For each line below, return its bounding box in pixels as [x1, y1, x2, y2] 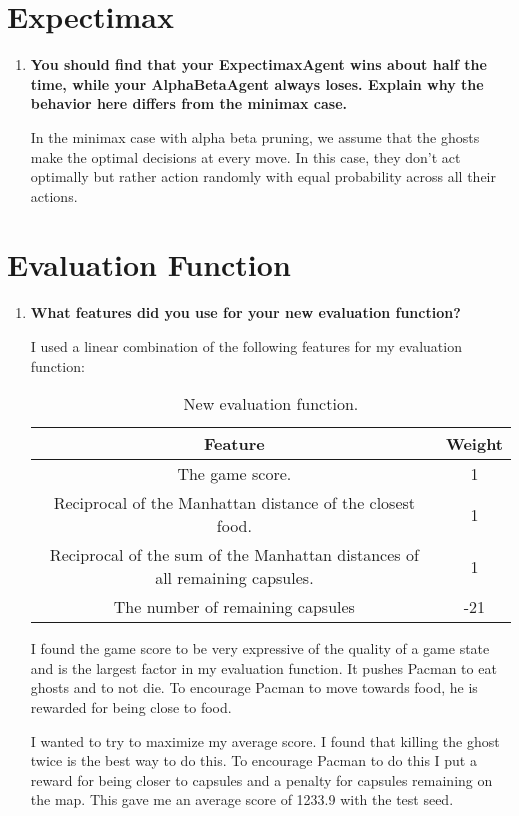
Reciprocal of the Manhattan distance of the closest [53, 491, 416, 515]
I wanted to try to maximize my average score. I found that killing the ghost [30, 730, 500, 751]
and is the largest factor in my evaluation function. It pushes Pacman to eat [30, 657, 497, 678]
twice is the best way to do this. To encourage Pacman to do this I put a [30, 750, 477, 771]
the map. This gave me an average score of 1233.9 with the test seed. [30, 789, 454, 810]
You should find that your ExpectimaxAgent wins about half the [30, 54, 487, 75]
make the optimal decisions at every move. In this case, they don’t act [30, 146, 461, 167]
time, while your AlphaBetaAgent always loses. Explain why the [30, 73, 484, 94]
